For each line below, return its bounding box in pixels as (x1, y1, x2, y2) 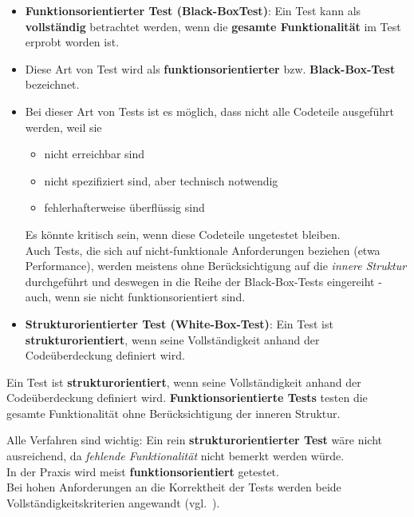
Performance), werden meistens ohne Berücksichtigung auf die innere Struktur (25, 257, 407, 274)
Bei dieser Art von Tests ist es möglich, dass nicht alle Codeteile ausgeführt (25, 102, 394, 119)
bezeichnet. (25, 76, 80, 93)
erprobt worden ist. (25, 34, 120, 50)
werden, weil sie (25, 118, 102, 135)
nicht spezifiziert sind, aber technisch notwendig (44, 172, 278, 189)
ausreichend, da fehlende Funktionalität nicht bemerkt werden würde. (6, 447, 345, 464)
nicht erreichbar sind (44, 145, 145, 162)
